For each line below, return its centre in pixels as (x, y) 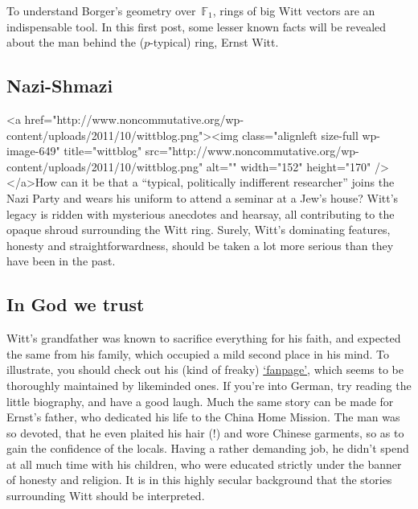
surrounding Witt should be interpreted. (106, 496)
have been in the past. (61, 261)
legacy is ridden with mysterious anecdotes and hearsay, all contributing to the (201, 213)
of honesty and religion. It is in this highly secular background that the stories (199, 480)
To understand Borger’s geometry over (101, 10)
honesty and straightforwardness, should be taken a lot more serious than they (200, 245)
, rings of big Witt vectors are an (294, 10)
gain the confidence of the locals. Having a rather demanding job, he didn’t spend (208, 448)
